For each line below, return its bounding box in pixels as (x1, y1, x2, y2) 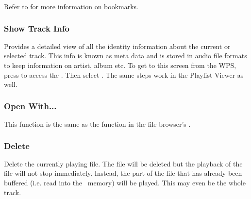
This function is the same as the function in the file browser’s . (4, 119, 191, 129)
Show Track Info (4, 22, 69, 34)
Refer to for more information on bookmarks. (4, 1, 138, 11)
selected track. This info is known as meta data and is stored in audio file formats (4, 50, 247, 61)
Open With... (4, 99, 57, 112)
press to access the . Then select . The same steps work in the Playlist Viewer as (4, 69, 244, 80)
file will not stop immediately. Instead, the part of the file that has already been (4, 168, 242, 178)
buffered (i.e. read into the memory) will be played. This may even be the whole (4, 178, 246, 187)
